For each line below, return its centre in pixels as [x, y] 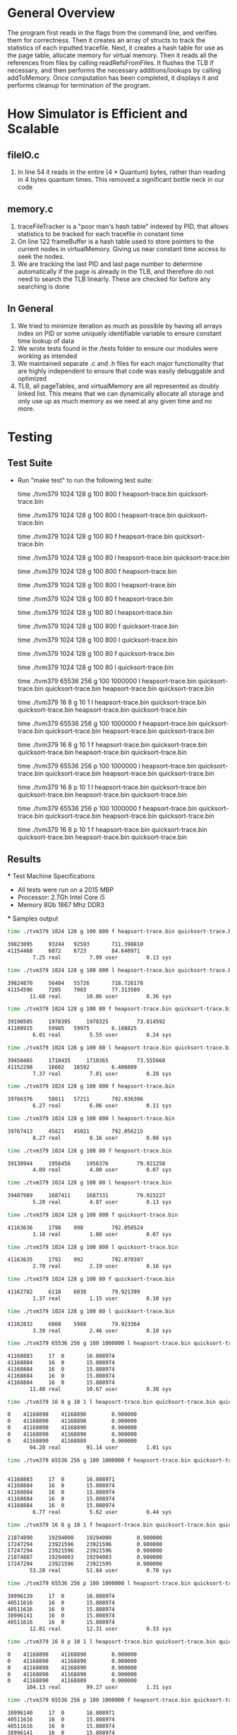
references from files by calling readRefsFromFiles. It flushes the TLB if [110, 62]
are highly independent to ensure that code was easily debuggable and [121, 371]
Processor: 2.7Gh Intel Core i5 [61, 897]
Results [24, 859]
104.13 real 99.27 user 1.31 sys [99, 1688]
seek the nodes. [41, 256]
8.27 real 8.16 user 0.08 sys [102, 1138]
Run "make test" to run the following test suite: [85, 480]
